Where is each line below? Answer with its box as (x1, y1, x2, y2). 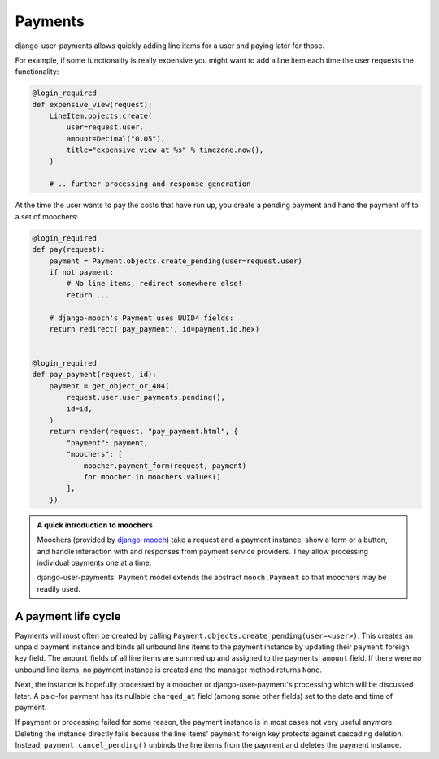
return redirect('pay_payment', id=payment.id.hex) (49, 324, 260, 333)
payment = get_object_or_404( (49, 381, 170, 390)
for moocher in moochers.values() (83, 472, 221, 481)
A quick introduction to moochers (37, 520, 154, 530)
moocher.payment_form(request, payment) (83, 461, 247, 471)
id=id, (66, 404, 93, 414)
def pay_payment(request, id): (32, 370, 158, 379)
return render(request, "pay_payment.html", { (49, 427, 239, 436)
